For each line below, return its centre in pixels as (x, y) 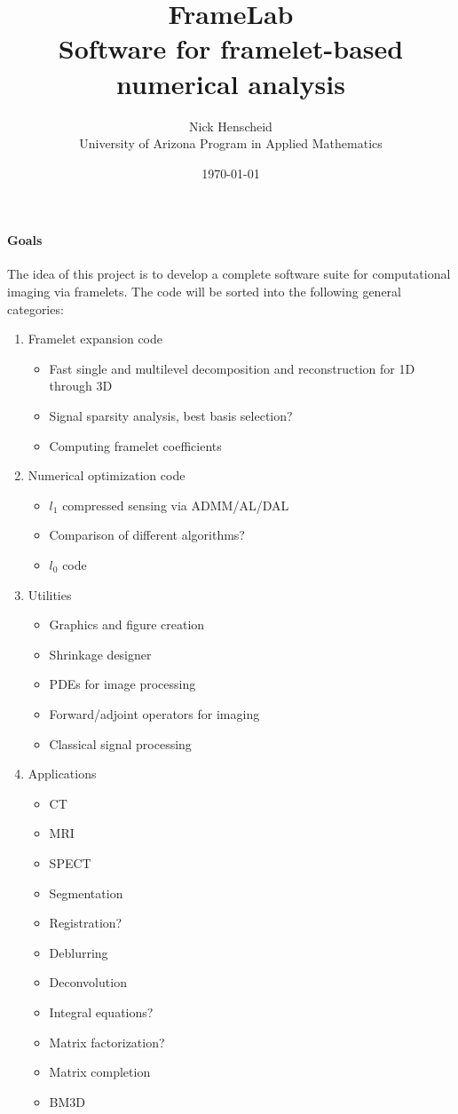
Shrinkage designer (100, 654)
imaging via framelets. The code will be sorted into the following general (204, 292)
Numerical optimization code (107, 475)
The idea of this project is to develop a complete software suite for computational (229, 274)
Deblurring (79, 952)
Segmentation (86, 893)
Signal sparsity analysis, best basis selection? (171, 416)
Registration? (86, 923)
